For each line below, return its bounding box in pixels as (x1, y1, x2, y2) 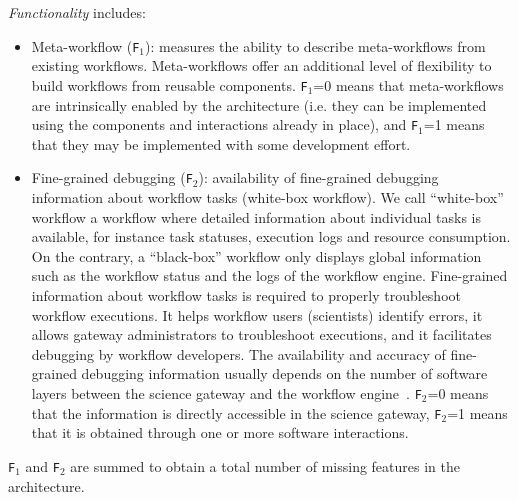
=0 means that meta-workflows (313, 74, 504, 95)
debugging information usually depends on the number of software (81, 363, 488, 384)
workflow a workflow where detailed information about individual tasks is (31, 206, 481, 227)
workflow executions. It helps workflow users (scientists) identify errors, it (31, 304, 483, 325)
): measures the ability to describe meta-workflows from (145, 35, 486, 56)
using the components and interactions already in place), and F (31, 114, 419, 135)
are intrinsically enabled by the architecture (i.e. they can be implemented (31, 94, 487, 115)
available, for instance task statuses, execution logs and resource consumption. (31, 226, 511, 247)
